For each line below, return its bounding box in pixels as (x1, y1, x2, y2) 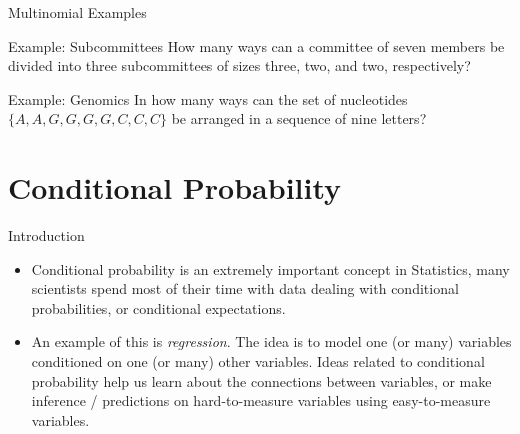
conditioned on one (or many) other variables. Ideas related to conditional (31, 351, 485, 372)
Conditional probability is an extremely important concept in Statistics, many (31, 258, 510, 279)
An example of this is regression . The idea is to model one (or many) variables (31, 331, 512, 352)
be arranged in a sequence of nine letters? (171, 108, 427, 129)
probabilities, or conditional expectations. (31, 297, 286, 318)
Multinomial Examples (8, 2, 147, 22)
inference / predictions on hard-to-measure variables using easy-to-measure (31, 390, 491, 411)
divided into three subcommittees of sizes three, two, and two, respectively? (8, 55, 471, 76)
